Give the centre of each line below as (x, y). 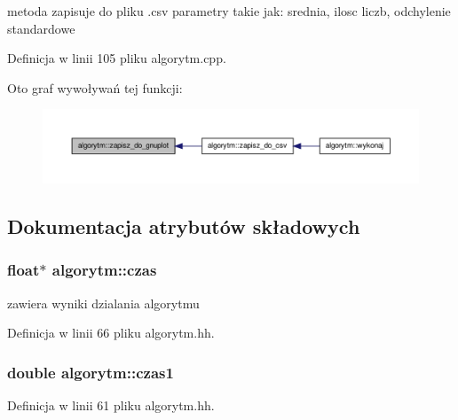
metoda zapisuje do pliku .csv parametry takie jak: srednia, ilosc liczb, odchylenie (229, 11)
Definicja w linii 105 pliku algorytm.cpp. (117, 58)
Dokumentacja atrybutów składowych (184, 226)
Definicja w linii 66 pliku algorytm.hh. (111, 333)
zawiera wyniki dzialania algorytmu (103, 303)
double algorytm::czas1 (91, 372)
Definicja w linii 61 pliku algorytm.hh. (111, 405)
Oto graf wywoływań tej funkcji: (95, 87)
